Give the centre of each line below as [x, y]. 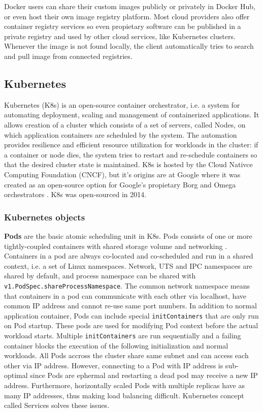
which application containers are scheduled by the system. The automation [121, 134]
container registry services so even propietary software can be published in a [123, 26]
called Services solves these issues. [57, 405]
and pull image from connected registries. [68, 56]
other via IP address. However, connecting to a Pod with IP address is [114, 365]
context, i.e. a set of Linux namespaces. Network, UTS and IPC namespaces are [128, 265]
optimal [16, 375]
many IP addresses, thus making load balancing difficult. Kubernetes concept [124, 395]
